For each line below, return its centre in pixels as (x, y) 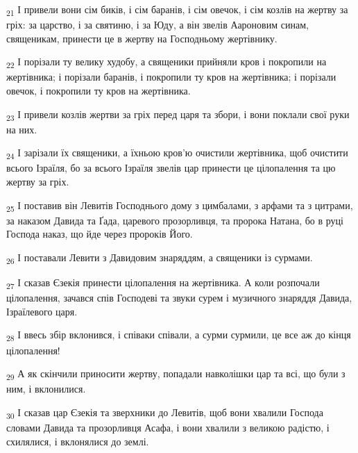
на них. (22, 129)
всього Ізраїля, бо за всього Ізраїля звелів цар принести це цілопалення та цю (171, 168)
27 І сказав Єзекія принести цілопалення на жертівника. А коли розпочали (163, 283)
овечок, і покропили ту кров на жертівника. (99, 91)
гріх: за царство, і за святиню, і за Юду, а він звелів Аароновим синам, (157, 25)
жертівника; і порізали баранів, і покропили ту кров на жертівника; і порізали (171, 77)
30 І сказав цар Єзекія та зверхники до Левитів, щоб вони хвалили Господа (165, 413)
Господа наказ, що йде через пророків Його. (100, 234)
